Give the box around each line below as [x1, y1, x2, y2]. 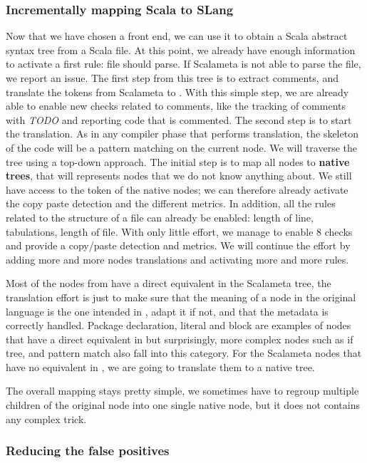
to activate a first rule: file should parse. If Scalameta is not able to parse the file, [6, 56, 361, 71]
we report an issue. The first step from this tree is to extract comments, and [6, 71, 338, 85]
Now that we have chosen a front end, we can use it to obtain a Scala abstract [6, 28, 348, 43]
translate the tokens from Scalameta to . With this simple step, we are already [6, 84, 349, 99]
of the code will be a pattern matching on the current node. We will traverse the [6, 140, 357, 155]
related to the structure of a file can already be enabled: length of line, [6, 209, 314, 224]
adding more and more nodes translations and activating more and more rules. [6, 251, 349, 266]
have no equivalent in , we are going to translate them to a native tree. [6, 359, 315, 374]
